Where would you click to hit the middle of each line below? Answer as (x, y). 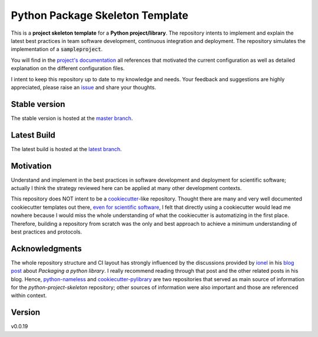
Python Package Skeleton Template (100, 15)
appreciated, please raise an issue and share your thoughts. (83, 87)
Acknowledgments (47, 248)
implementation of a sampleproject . (57, 49)
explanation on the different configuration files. (68, 68)
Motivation (31, 166)
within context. (29, 296)
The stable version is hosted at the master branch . (72, 118)
